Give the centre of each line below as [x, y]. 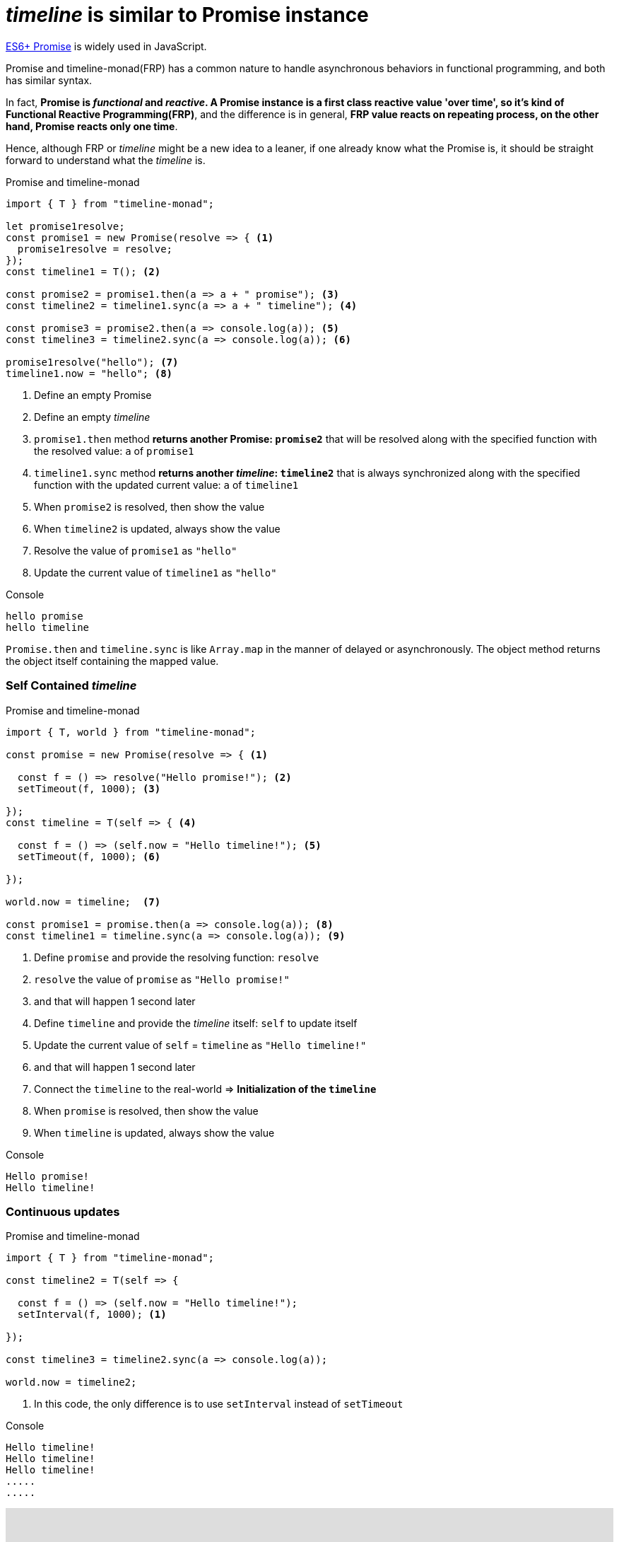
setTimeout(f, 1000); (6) [89, 856]
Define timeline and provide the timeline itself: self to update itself [196, 1023]
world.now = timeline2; [71, 1382]
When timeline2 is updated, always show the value [157, 528]
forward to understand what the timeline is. [106, 160]
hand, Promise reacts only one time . [92, 126]
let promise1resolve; [65, 226]
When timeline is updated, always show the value [154, 1132]
